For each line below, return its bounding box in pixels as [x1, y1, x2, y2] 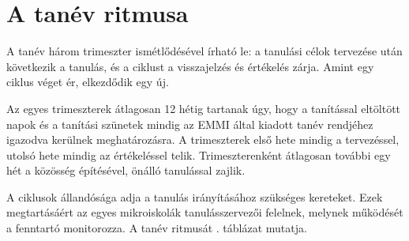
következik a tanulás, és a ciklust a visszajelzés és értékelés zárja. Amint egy [6, 58, 374, 74]
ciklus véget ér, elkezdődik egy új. [6, 73, 169, 90]
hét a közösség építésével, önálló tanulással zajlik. [6, 162, 246, 179]
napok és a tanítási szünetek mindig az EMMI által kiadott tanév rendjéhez [6, 115, 373, 132]
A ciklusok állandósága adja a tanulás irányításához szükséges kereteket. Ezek [6, 188, 383, 205]
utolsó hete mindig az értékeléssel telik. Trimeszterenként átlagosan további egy [6, 146, 391, 163]
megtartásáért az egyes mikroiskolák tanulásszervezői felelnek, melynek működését [6, 204, 403, 220]
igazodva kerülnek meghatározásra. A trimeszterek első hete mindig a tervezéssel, [6, 131, 400, 148]
